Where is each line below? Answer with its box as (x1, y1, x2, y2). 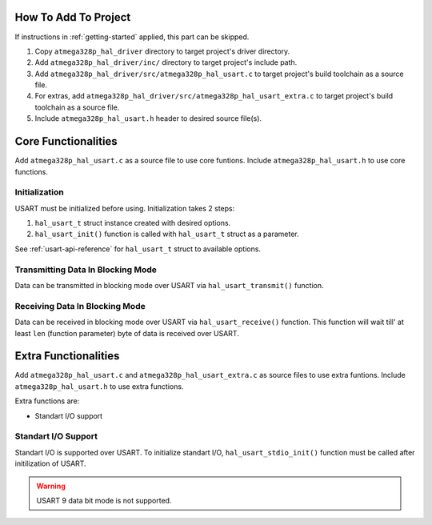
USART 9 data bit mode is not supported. (36, 495, 172, 505)
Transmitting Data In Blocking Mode (14, 264, 158, 275)
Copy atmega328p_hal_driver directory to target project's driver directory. (34, 46, 290, 56)
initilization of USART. (14, 459, 87, 468)
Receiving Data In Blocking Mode (14, 300, 146, 311)
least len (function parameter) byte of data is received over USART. (14, 328, 239, 338)
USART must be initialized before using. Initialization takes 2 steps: (14, 203, 235, 213)
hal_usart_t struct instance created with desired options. (34, 218, 231, 228)
